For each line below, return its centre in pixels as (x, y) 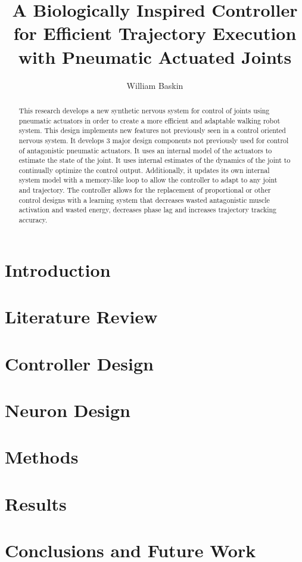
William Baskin (155, 85)
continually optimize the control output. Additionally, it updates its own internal (144, 170)
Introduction (58, 269)
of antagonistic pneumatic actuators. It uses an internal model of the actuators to (145, 150)
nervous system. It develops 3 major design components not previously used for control (154, 140)
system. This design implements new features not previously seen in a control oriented (152, 130)
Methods (42, 457)
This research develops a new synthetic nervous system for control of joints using (144, 110)
